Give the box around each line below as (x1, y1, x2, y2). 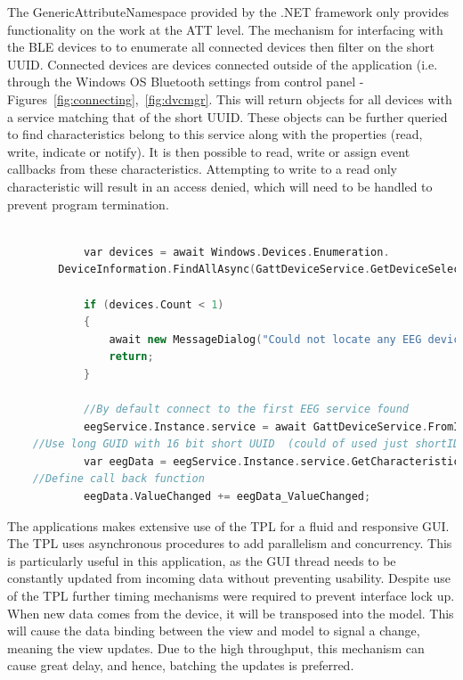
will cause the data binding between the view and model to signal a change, (7, 621, 420, 640)
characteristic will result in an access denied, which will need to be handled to (7, 176, 433, 195)
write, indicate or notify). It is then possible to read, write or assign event (7, 142, 410, 160)
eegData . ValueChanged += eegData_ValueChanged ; (83, 490, 371, 504)
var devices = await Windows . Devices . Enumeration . (83, 245, 390, 258)
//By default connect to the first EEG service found (83, 403, 410, 416)
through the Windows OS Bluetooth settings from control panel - (7, 72, 364, 91)
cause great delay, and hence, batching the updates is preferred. (7, 656, 354, 675)
